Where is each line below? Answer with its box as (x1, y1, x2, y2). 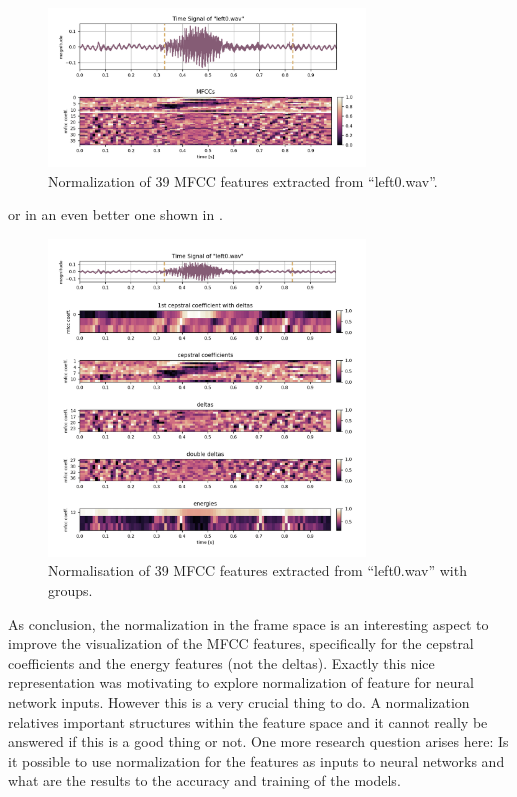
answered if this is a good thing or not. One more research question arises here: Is (8, 731, 509, 752)
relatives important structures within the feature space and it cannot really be (8, 711, 488, 732)
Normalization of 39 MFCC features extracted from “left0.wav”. (48, 170, 438, 191)
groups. (48, 579, 93, 600)
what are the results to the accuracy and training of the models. (8, 770, 401, 791)
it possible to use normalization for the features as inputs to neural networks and (8, 750, 505, 771)
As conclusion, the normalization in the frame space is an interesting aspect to (8, 613, 489, 634)
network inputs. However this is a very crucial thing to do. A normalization (8, 691, 470, 712)
